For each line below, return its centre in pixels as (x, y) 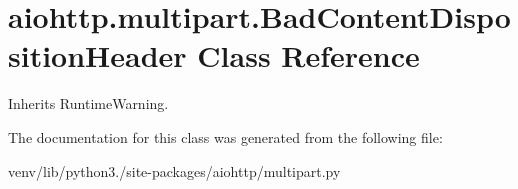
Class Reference (308, 55)
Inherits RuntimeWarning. (88, 103)
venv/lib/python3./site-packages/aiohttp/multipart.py (174, 170)
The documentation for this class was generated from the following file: (225, 136)
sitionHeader (97, 55)
